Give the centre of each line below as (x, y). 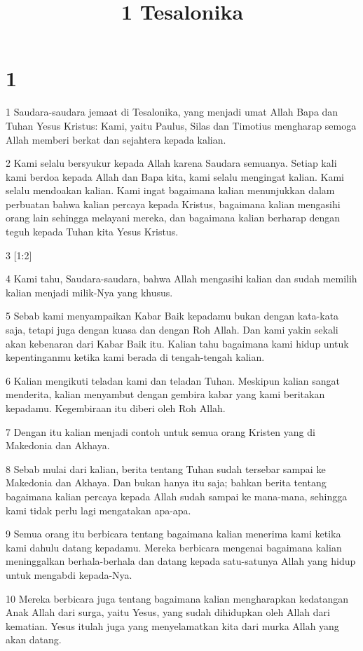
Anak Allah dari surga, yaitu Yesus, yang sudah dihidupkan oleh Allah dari (168, 612)
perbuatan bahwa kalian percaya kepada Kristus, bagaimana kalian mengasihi (173, 204)
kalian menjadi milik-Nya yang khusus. (89, 292)
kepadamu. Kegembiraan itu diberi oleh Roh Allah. (116, 408)
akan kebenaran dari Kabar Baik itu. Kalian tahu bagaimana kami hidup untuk (177, 343)
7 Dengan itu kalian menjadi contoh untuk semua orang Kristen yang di (160, 431)
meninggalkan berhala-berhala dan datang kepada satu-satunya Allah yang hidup (181, 561)
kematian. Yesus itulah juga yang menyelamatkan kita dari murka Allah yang (172, 625)
